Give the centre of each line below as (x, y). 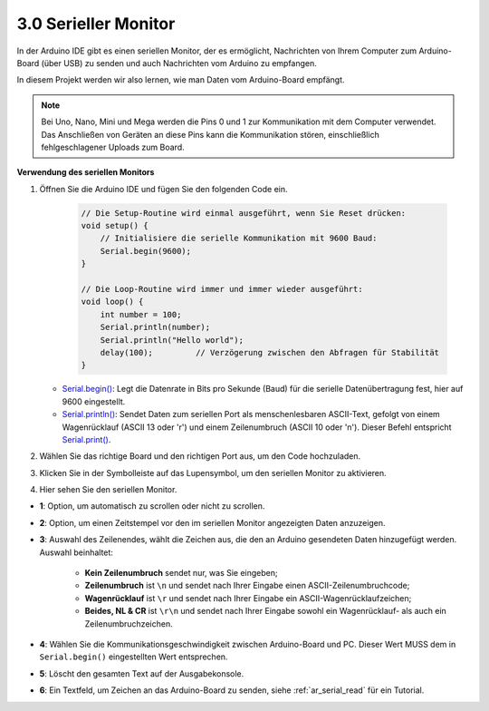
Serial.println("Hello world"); (172, 340)
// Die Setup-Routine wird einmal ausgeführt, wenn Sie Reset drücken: (244, 213)
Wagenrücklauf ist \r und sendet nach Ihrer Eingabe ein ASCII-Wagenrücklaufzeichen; (248, 598)
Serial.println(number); (155, 327)
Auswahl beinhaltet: (76, 552)
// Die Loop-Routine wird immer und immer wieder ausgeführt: (222, 289)
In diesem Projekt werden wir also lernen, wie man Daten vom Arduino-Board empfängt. (181, 80)
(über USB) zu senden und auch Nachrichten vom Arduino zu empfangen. (179, 63)
